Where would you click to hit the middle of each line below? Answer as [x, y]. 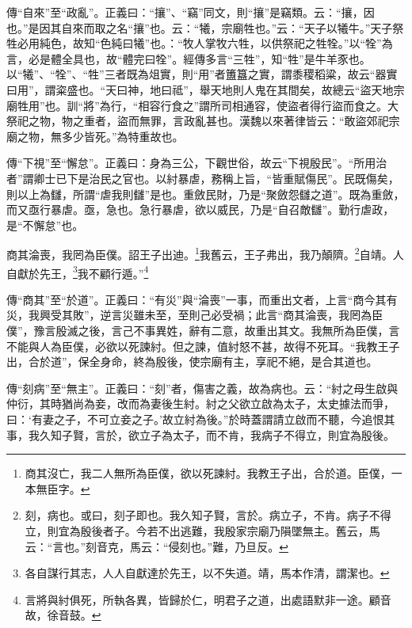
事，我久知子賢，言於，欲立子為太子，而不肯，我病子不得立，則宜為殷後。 [200, 434]
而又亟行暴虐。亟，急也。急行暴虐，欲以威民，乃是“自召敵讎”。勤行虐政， [200, 209]
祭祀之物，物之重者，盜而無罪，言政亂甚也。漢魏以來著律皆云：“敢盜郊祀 [198, 121]
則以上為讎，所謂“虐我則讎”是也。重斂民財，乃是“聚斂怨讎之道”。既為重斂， [206, 194]
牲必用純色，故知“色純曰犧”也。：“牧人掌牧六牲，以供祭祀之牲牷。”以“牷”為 [200, 43]
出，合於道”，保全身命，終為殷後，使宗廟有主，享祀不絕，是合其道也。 [192, 362]
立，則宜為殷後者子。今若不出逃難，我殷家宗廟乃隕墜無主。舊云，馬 [202, 530]
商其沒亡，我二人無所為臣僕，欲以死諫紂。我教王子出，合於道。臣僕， [208, 473]
